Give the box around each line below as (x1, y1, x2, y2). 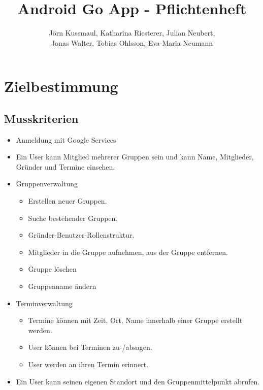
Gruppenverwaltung (16, 178, 78, 189)
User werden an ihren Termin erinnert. (28, 359, 148, 370)
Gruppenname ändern (28, 281, 96, 291)
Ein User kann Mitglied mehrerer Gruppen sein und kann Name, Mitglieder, (16, 151, 254, 162)
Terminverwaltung (16, 298, 73, 308)
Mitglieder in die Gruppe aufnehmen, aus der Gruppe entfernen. (28, 246, 228, 257)
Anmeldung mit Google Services (16, 134, 116, 145)
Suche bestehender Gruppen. (28, 212, 118, 223)
